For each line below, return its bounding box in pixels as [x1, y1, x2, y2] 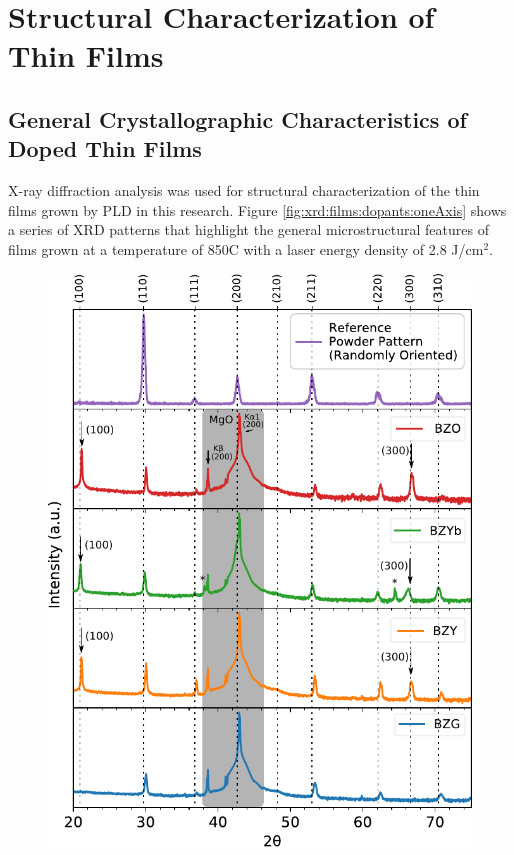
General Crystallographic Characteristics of [8, 103, 467, 134]
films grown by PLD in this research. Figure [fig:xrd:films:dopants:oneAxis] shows [8, 199, 507, 220]
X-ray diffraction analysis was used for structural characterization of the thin [8, 180, 480, 201]
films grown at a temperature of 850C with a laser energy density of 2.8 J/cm [8, 238, 484, 259]
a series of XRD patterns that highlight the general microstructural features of [8, 219, 489, 240]
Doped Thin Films [8, 133, 202, 164]
